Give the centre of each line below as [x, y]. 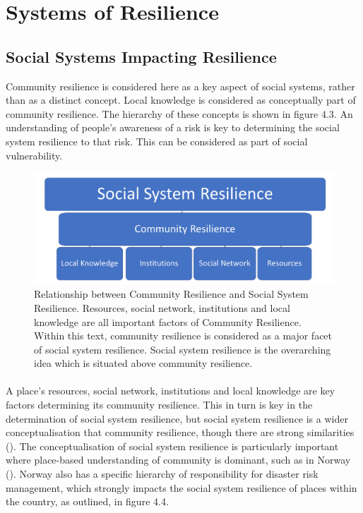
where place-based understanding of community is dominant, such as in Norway [178, 460]
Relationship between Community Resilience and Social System [171, 294]
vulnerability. [34, 155]
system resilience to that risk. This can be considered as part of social [157, 141]
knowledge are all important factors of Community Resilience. [168, 321]
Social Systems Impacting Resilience [141, 56]
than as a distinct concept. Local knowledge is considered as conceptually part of [181, 100]
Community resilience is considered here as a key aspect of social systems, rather [180, 86]
